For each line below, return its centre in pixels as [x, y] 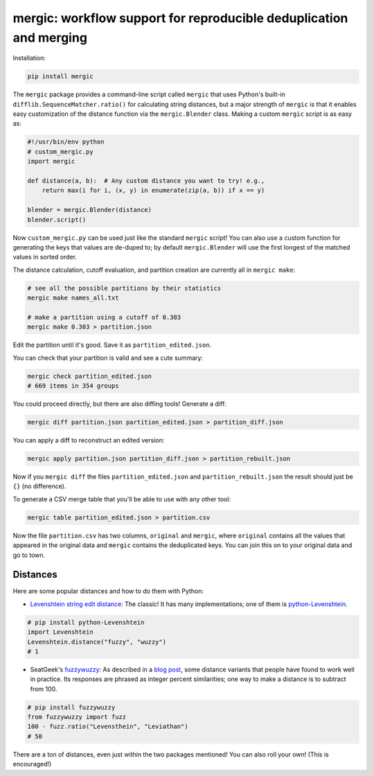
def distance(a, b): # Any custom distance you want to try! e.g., [146, 181]
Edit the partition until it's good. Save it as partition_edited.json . [112, 345]
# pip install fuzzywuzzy [71, 707]
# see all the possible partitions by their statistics [124, 288]
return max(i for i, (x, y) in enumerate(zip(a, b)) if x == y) [153, 190]
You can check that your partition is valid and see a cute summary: [108, 358]
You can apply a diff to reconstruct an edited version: [89, 440]
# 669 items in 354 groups [73, 386]
